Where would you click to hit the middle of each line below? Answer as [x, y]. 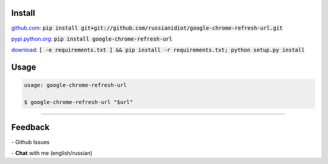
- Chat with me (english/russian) [52, 153]
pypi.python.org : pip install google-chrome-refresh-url [92, 39]
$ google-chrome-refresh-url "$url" [79, 102]
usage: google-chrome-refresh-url [75, 85]
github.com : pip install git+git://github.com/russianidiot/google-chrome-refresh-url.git [147, 28]
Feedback [30, 127]
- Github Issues [30, 142]
